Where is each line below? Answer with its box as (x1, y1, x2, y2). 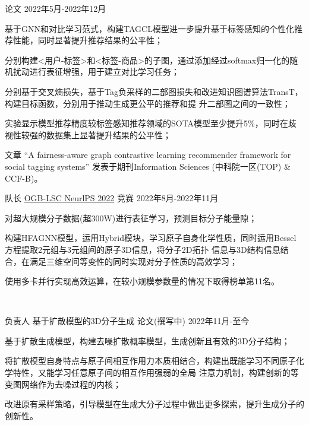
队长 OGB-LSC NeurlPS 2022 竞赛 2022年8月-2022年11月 (5, 192, 219, 204)
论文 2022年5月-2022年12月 (5, 2, 106, 14)
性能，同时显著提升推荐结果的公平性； (12, 34, 163, 46)
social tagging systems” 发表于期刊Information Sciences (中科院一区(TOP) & (5, 160, 291, 172)
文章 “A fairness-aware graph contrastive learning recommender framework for (5, 148, 291, 161)
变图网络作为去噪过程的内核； (5, 378, 121, 390)
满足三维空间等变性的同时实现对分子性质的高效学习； (29, 255, 238, 267)
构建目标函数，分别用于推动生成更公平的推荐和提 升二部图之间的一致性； (5, 97, 291, 109)
